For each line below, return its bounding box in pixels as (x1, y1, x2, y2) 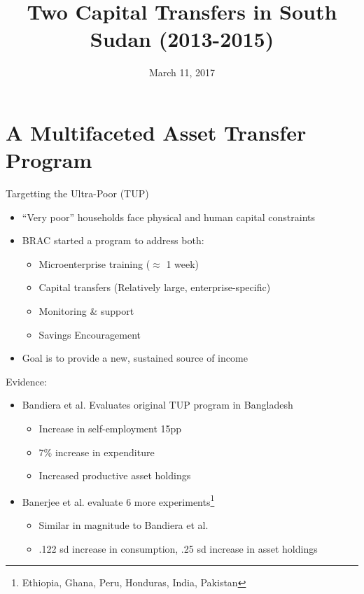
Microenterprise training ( (38, 256, 150, 271)
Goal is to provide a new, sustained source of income (22, 351, 248, 365)
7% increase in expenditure (38, 444, 155, 459)
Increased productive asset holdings (38, 468, 191, 483)
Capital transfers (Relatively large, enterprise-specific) (38, 280, 271, 295)
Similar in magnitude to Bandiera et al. (38, 518, 209, 532)
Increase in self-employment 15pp (38, 420, 182, 435)
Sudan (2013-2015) (90, 24, 274, 53)
